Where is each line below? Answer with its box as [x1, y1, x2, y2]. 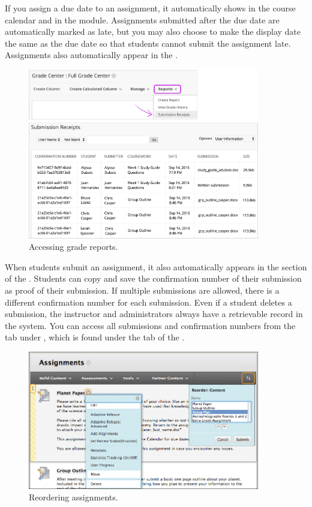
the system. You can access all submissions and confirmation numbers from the [5, 319, 296, 331]
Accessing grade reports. [29, 240, 118, 253]
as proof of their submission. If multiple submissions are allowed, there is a [5, 283, 280, 296]
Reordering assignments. [29, 491, 118, 503]
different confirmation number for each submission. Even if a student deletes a [5, 295, 292, 308]
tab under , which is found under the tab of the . [5, 331, 185, 343]
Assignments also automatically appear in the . [5, 49, 178, 61]
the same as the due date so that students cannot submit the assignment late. [5, 37, 291, 49]
